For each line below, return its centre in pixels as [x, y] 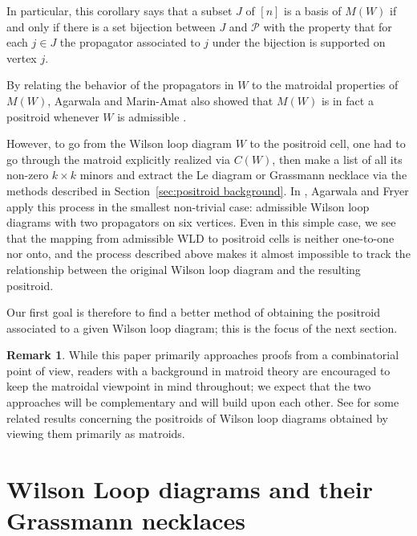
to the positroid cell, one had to [328, 143]
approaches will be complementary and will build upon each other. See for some [203, 402]
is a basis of [313, 10]
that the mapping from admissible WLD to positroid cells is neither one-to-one [200, 237]
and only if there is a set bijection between [111, 26]
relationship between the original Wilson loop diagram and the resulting [184, 269]
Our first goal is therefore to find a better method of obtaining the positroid [194, 312]
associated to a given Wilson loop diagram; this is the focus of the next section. [202, 327]
